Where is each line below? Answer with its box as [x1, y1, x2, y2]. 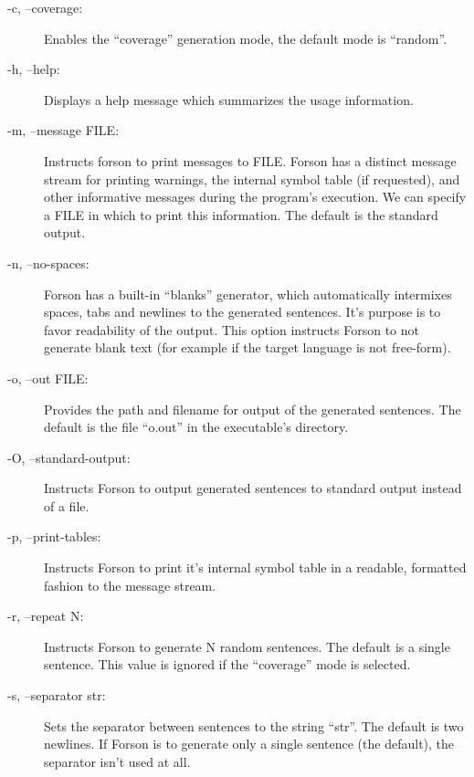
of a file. [44, 496, 90, 515]
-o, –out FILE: [7, 368, 89, 387]
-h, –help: [7, 59, 60, 79]
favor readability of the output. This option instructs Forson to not [44, 320, 419, 339]
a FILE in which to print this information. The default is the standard [44, 205, 438, 224]
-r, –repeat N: [7, 606, 84, 625]
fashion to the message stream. [44, 575, 216, 594]
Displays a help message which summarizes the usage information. [44, 89, 414, 109]
